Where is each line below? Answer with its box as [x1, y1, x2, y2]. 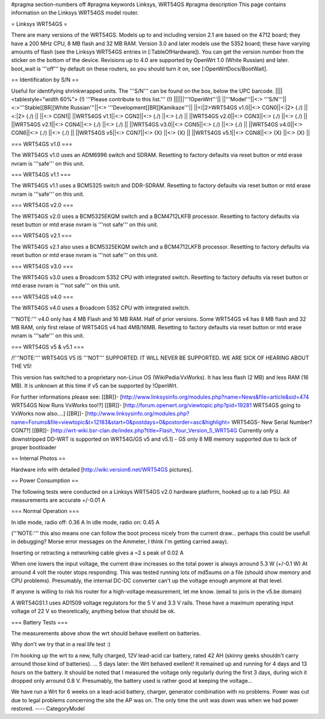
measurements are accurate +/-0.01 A [11, 496, 105, 503]
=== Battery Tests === [11, 618, 69, 626]
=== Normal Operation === [11, 508, 79, 515]
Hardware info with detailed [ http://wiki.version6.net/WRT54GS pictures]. [11, 465, 193, 473]
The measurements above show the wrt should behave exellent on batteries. [11, 630, 201, 637]
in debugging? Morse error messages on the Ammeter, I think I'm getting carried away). [11, 538, 229, 545]
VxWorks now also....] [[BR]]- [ [11, 410, 87, 417]
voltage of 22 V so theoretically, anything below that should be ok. [11, 608, 176, 615]
